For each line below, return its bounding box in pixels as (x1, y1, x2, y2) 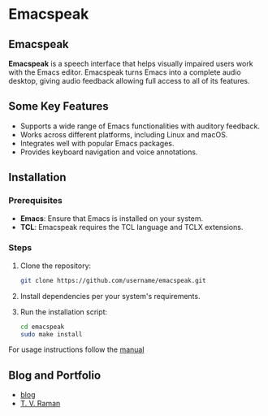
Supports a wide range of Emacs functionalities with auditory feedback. (19, 121, 260, 131)
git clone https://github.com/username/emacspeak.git (19, 276, 206, 284)
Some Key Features (8, 99, 109, 114)
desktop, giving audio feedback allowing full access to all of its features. (8, 76, 250, 85)
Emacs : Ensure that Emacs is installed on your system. (19, 213, 204, 223)
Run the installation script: (19, 306, 108, 317)
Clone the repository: (19, 261, 92, 271)
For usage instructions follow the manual (8, 344, 145, 354)
